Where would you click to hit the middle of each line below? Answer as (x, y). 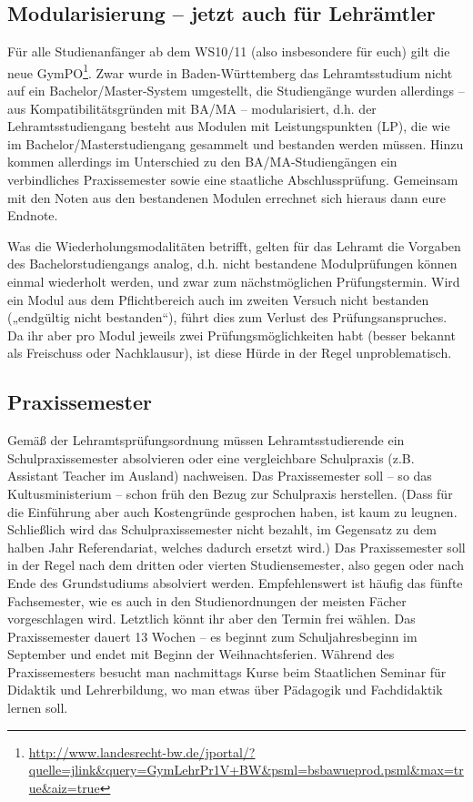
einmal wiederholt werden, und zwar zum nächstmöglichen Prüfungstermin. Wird (234, 281)
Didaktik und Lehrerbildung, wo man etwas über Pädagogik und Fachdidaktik (225, 690)
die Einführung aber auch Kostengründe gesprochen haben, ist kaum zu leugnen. (232, 511)
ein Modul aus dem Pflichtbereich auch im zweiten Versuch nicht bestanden (218, 299)
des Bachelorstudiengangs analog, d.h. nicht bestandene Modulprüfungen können (232, 264)
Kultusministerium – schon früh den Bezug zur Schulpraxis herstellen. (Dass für (230, 493)
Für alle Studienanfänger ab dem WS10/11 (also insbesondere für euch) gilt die (229, 51)
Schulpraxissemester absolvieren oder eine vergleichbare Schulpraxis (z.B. (211, 457)
